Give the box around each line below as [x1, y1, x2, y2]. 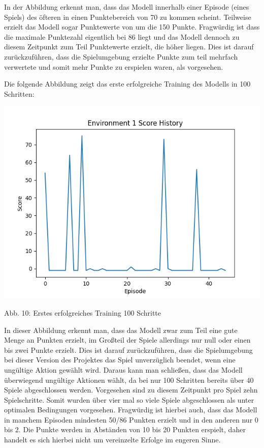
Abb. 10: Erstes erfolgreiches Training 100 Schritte [4, 307, 161, 318]
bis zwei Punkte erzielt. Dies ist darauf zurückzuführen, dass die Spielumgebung [4, 344, 253, 355]
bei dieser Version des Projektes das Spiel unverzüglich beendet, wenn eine [4, 354, 236, 365]
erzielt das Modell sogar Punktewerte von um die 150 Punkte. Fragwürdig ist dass [4, 21, 260, 32]
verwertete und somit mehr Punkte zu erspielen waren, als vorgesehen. [4, 61, 223, 72]
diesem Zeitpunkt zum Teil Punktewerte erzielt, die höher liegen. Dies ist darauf [4, 41, 254, 52]
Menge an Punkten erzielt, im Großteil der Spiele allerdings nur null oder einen [4, 334, 251, 345]
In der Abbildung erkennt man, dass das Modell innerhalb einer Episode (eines [4, 2, 249, 12]
